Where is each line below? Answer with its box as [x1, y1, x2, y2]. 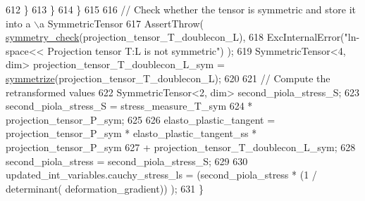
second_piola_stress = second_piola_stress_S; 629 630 [6, 153, 248, 168]
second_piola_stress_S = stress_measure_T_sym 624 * [6, 98, 253, 113]
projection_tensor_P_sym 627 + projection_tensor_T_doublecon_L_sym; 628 [6, 139, 356, 154]
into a [6, 15, 31, 30]
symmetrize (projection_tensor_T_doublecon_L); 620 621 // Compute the [6, 70, 330, 85]
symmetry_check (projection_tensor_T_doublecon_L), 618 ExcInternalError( [6, 30, 345, 44]
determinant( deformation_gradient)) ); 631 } [6, 181, 204, 195]
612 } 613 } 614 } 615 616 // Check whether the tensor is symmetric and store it [6, 2, 356, 16]
